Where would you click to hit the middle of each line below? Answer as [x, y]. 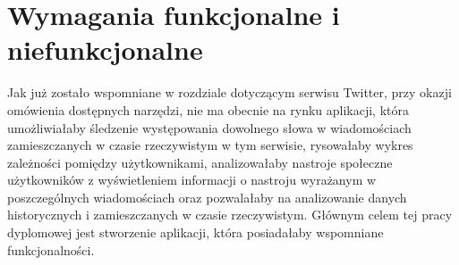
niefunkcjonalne [105, 50]
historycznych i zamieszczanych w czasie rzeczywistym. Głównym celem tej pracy [230, 215]
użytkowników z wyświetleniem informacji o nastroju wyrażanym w [192, 180]
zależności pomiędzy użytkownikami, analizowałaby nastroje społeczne [200, 162]
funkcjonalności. [51, 249]
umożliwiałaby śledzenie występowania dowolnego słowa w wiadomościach [209, 127]
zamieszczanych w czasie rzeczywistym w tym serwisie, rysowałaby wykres [210, 145]
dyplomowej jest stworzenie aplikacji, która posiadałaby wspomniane [195, 232]
